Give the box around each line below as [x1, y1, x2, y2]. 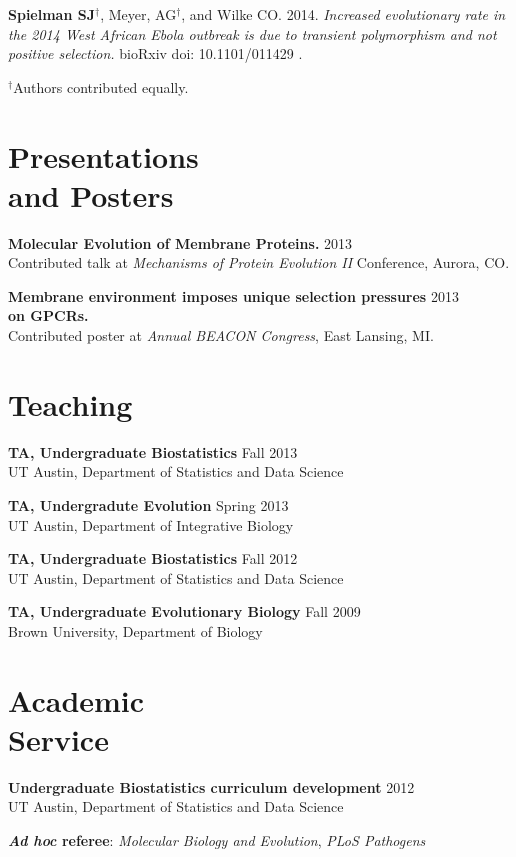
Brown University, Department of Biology [8, 620, 263, 641]
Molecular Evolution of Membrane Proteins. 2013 [8, 232, 353, 253]
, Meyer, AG [100, 4, 177, 24]
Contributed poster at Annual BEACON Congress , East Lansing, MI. [8, 325, 434, 346]
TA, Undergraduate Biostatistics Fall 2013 [8, 441, 298, 462]
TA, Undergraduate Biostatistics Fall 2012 [8, 548, 298, 569]
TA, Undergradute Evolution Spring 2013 [8, 494, 289, 515]
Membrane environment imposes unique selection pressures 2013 [8, 285, 459, 306]
